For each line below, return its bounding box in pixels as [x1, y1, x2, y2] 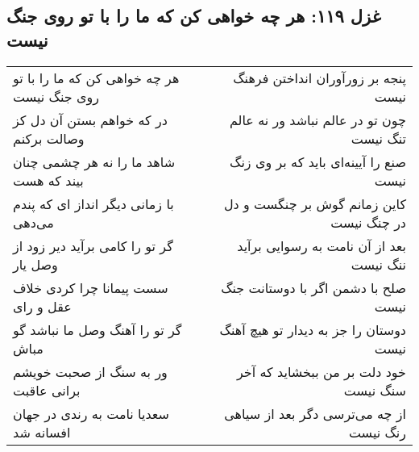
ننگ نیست [351, 254, 406, 274]
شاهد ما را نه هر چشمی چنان [13, 152, 176, 171]
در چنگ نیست [330, 212, 406, 232]
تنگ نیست [351, 128, 406, 148]
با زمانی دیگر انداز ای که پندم [13, 194, 174, 213]
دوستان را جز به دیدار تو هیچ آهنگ [219, 320, 406, 339]
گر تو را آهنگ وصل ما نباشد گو [13, 320, 182, 339]
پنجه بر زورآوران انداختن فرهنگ [233, 68, 406, 87]
